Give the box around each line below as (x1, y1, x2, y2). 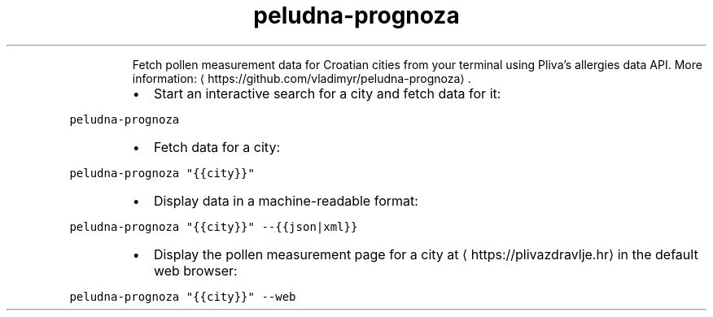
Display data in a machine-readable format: (153, 192, 418, 209)
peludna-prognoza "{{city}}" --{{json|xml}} (69, 219, 358, 233)
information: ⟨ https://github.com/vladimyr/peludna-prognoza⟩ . (132, 71, 471, 85)
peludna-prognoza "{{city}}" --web (69, 289, 296, 303)
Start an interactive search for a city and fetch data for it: (153, 85, 501, 102)
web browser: (153, 262, 238, 279)
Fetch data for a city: (153, 138, 281, 155)
